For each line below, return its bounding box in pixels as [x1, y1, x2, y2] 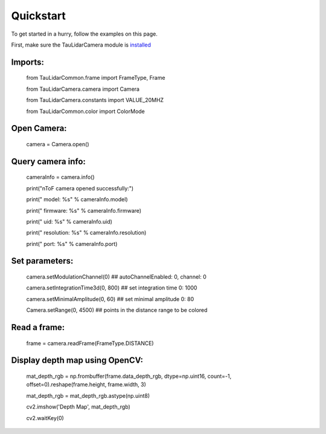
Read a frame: [11, 322, 65, 332]
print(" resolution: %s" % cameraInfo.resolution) [26, 229, 147, 236]
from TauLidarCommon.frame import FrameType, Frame [26, 74, 165, 82]
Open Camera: [11, 123, 67, 134]
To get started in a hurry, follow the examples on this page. [11, 30, 158, 37]
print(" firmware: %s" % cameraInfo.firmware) [26, 207, 142, 214]
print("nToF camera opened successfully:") [26, 184, 134, 192]
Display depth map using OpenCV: [11, 355, 144, 366]
